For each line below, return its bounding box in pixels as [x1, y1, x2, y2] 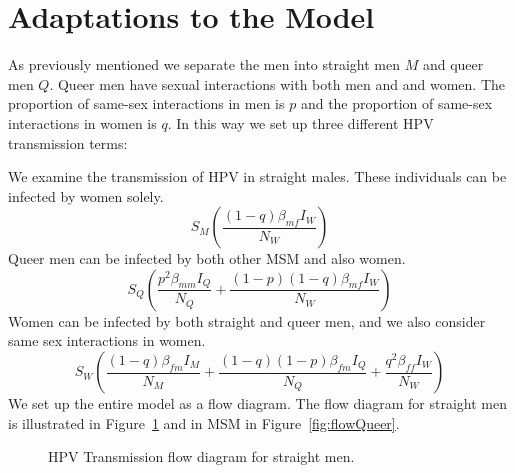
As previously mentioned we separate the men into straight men [8, 54, 400, 75]
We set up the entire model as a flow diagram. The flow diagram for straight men [8, 393, 507, 414]
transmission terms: [8, 132, 128, 153]
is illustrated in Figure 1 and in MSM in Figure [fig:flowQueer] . [8, 412, 400, 433]
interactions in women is [8, 112, 157, 133]
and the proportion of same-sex [300, 93, 493, 114]
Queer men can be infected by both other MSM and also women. [8, 248, 406, 269]
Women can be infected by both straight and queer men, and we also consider [8, 310, 486, 331]
